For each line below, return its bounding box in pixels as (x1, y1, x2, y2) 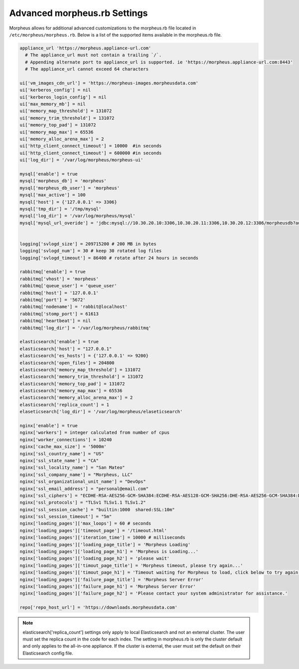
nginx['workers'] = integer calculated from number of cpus (19, 430, 170, 436)
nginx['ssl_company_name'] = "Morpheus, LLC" (19, 472, 133, 477)
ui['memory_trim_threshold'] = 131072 (19, 115, 115, 121)
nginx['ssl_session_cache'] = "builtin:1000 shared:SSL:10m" (19, 507, 175, 512)
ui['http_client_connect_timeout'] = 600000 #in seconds (19, 150, 162, 156)
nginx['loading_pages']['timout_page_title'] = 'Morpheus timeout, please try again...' (19, 563, 244, 568)
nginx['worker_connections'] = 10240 (19, 437, 112, 442)
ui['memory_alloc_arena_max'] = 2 (19, 136, 104, 142)
